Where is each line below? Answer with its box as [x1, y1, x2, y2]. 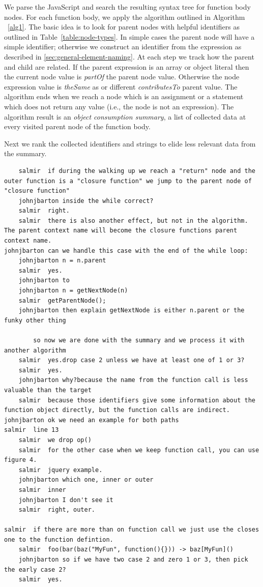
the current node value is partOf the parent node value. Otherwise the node [4, 71, 240, 82]
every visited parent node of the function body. [4, 121, 151, 132]
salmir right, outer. [18, 506, 95, 514]
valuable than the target [4, 386, 92, 394]
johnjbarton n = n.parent [18, 257, 106, 265]
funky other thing [4, 316, 66, 324]
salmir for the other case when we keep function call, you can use [18, 446, 259, 454]
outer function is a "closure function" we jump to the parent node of [4, 177, 252, 185]
